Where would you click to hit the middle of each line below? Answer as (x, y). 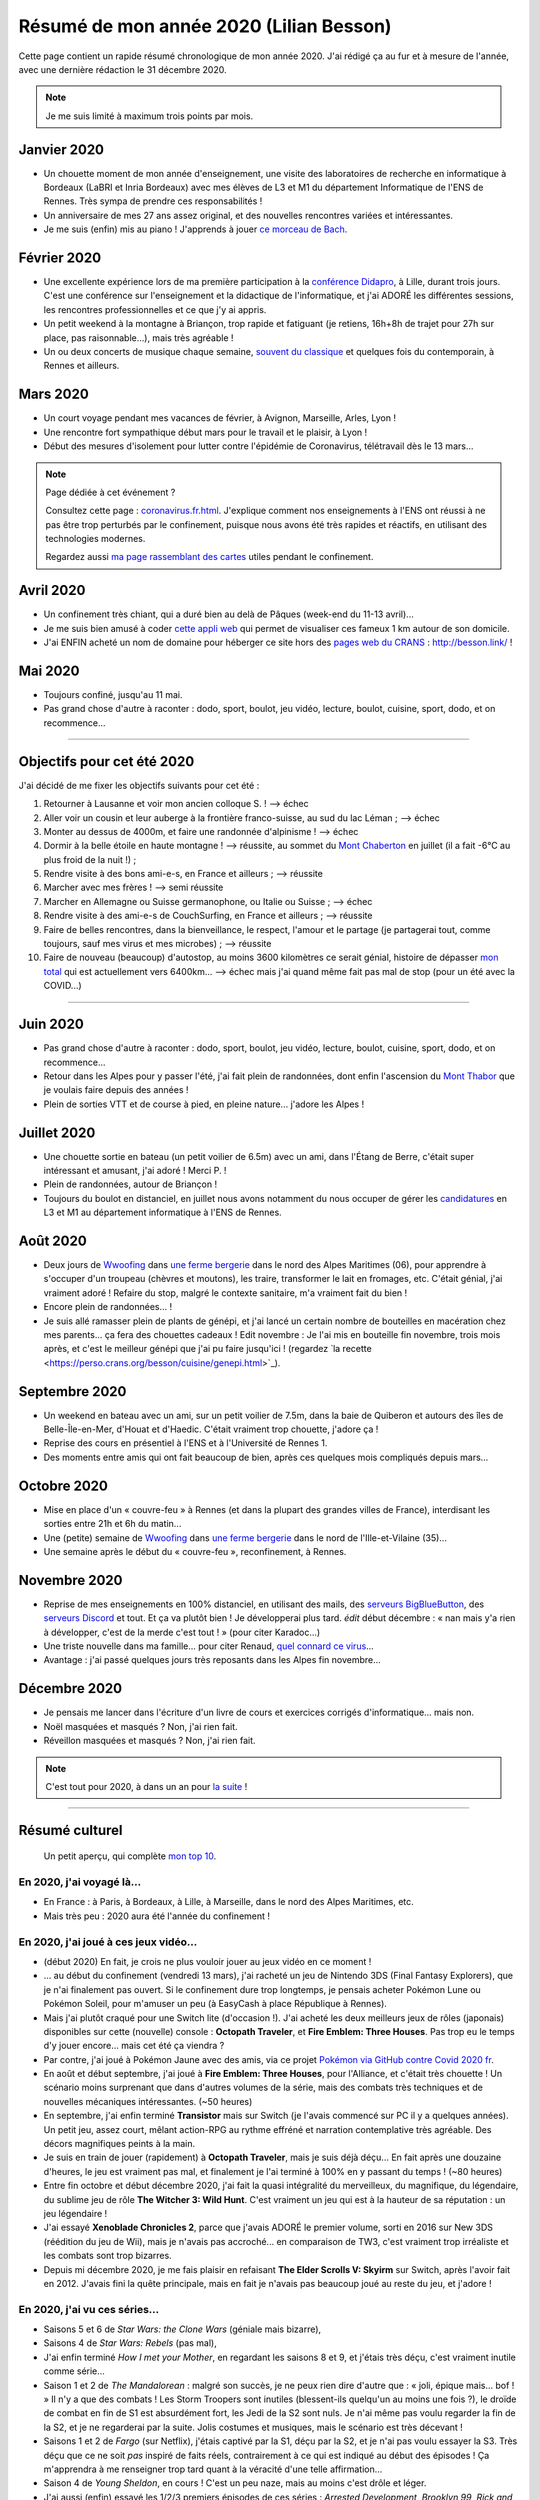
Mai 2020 (49, 670)
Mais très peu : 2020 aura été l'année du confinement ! (156, 1916)
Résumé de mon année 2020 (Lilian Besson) (205, 26)
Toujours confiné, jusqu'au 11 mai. (113, 695)
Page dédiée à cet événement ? (110, 492)
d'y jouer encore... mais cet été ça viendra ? (134, 2046)
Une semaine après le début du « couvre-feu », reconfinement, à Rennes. (195, 1551)
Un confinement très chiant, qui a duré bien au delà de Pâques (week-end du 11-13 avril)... (228, 614)
